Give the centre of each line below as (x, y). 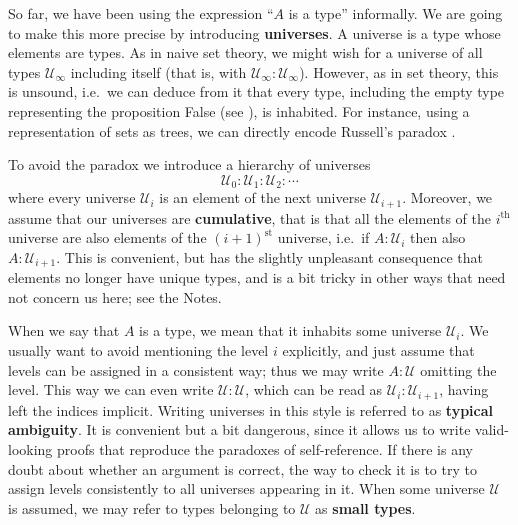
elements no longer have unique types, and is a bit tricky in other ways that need (257, 277)
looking (30, 448)
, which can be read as (314, 389)
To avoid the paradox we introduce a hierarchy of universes (189, 164)
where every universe (72, 197)
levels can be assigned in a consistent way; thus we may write (196, 369)
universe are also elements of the (107, 237)
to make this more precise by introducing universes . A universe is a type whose (254, 32)
